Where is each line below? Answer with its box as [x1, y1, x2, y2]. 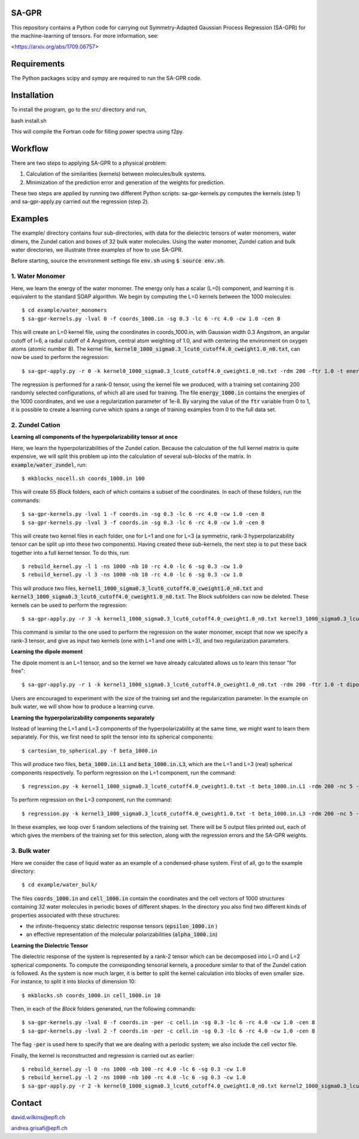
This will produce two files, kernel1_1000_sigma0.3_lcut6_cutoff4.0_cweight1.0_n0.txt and [11, 584, 263, 592]
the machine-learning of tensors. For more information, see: [11, 32, 159, 39]
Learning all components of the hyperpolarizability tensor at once [11, 433, 178, 441]
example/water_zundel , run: [11, 461, 87, 468]
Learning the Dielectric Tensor [11, 941, 89, 949]
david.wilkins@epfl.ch [11, 1113, 66, 1120]
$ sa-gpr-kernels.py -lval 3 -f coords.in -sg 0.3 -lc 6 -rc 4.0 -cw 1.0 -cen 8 [22, 519, 265, 526]
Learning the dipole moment [11, 648, 83, 655]
